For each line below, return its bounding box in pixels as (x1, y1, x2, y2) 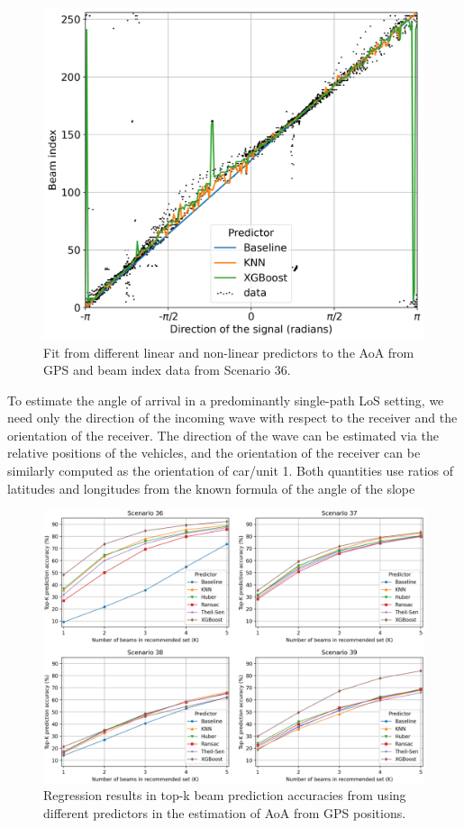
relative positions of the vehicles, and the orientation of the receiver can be (7, 443, 421, 462)
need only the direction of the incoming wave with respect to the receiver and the (7, 408, 458, 427)
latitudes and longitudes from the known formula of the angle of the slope (7, 478, 415, 497)
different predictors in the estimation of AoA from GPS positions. (43, 803, 406, 822)
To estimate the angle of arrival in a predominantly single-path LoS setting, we (7, 390, 444, 409)
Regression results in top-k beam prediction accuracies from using (43, 786, 406, 805)
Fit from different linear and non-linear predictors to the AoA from (43, 342, 414, 361)
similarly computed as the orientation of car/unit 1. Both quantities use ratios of (7, 461, 454, 480)
